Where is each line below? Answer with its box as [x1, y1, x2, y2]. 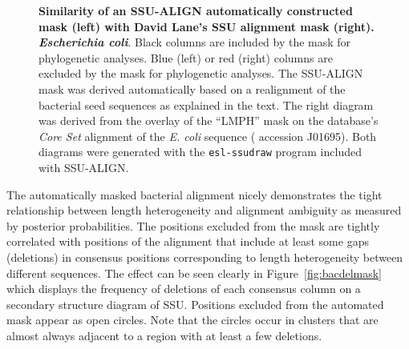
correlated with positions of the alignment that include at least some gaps [6, 233, 369, 250]
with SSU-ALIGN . [38, 159, 129, 175]
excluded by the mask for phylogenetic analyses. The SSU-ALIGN [38, 65, 363, 82]
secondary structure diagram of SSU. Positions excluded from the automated [6, 295, 384, 312]
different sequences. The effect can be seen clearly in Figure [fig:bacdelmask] [6, 264, 383, 281]
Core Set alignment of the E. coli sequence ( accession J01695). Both [38, 127, 377, 144]
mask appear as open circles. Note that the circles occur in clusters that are [6, 311, 379, 328]
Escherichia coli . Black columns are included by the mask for [38, 34, 351, 50]
